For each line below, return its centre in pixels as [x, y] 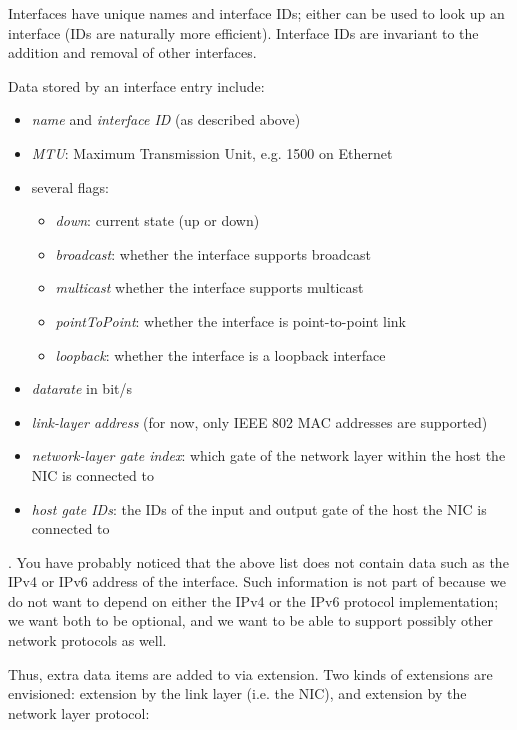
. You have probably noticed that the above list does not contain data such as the [258, 561]
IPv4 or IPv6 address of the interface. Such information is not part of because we [257, 581]
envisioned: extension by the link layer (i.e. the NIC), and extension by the [237, 693]
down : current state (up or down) [157, 220]
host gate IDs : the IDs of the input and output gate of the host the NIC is [259, 508]
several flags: [70, 186]
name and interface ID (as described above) [166, 119]
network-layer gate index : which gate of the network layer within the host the [268, 455]
